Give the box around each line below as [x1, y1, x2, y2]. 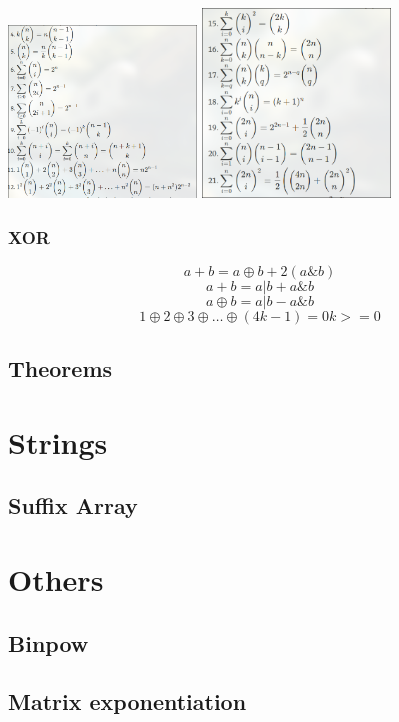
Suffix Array [8, 490, 138, 521]
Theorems [8, 353, 113, 384]
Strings [8, 421, 108, 462]
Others [8, 558, 104, 599]
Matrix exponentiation [8, 686, 247, 717]
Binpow [8, 627, 89, 658]
